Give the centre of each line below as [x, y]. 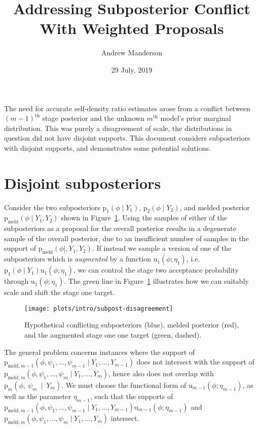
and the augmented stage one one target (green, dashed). [113, 335]
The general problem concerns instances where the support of [100, 352]
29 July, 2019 [132, 69]
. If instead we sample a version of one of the [162, 248]
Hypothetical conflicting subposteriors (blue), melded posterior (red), [132, 325]
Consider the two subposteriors [52, 207]
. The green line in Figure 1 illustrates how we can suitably [156, 281]
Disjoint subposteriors [83, 183]
